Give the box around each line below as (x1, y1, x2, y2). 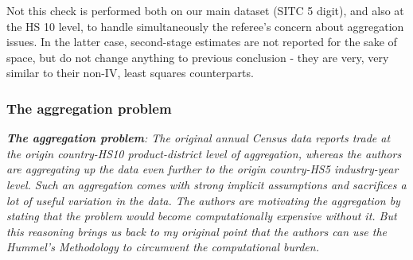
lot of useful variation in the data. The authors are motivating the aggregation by (6, 192, 400, 208)
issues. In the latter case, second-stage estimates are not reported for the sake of (6, 33, 397, 50)
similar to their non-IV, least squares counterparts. (6, 64, 254, 81)
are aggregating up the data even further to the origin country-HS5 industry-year (6, 161, 399, 177)
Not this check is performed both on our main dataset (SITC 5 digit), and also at (6, 2, 404, 18)
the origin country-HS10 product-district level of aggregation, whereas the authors (6, 145, 402, 161)
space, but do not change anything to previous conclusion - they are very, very (6, 49, 389, 65)
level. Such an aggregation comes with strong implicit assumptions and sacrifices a (6, 176, 407, 192)
